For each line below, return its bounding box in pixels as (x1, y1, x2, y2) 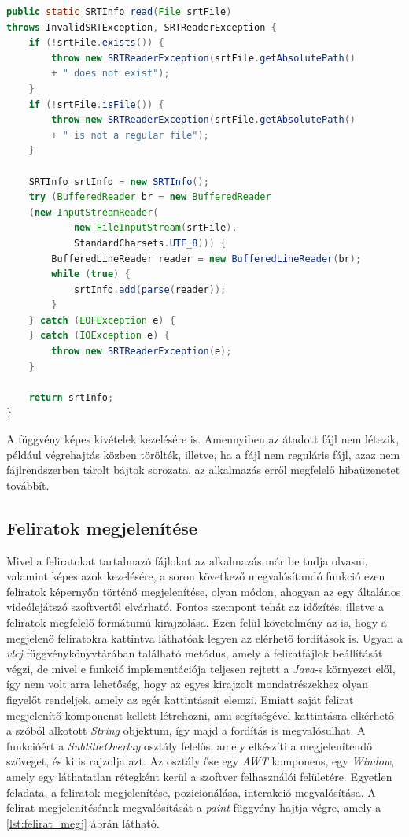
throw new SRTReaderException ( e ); (51, 346, 232, 357)
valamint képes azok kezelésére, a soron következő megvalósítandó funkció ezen (6, 568, 385, 584)
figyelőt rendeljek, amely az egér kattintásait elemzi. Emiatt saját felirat (6, 691, 354, 707)
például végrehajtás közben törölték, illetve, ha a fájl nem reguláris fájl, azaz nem (6, 446, 400, 462)
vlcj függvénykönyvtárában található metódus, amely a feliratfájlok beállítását (6, 645, 383, 661)
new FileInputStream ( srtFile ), (73, 222, 238, 234)
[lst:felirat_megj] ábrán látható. (6, 814, 160, 831)
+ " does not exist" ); (51, 68, 170, 80)
